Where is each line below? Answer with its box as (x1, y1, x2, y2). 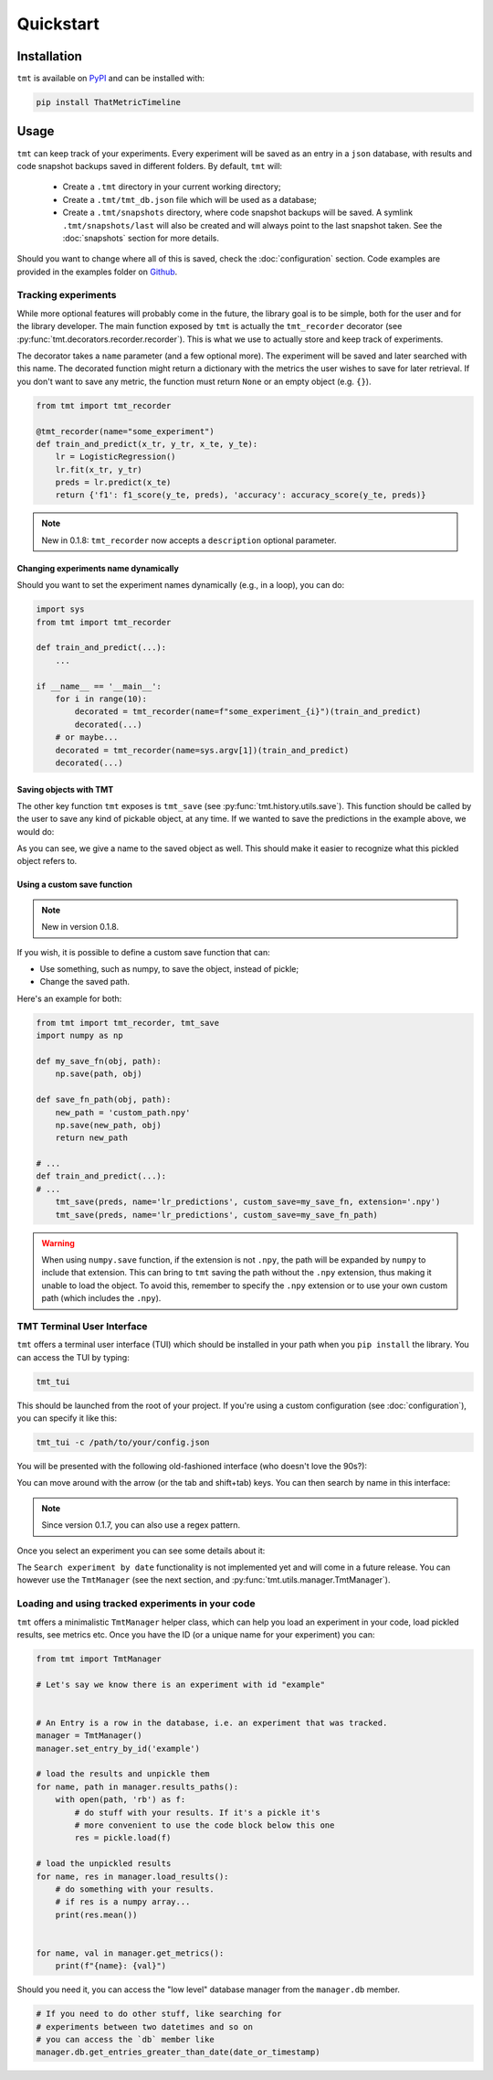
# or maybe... (55, 732, 119, 742)
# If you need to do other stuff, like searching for (36, 2009, 282, 2020)
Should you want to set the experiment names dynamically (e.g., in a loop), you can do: (16, 580, 345, 591)
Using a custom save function (16, 879, 132, 891)
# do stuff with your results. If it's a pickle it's (74, 1807, 320, 1818)
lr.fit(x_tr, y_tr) (55, 464, 143, 475)
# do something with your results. (55, 1883, 215, 1894)
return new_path (55, 1133, 128, 1143)
